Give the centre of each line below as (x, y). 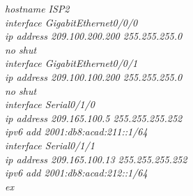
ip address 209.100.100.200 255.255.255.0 (94, 76)
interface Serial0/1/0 (50, 104)
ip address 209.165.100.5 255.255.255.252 (94, 118)
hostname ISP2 (37, 8)
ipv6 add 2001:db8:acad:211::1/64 (76, 131)
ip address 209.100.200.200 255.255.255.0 (94, 36)
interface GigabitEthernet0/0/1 (71, 63)
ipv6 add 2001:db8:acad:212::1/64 (76, 173)
